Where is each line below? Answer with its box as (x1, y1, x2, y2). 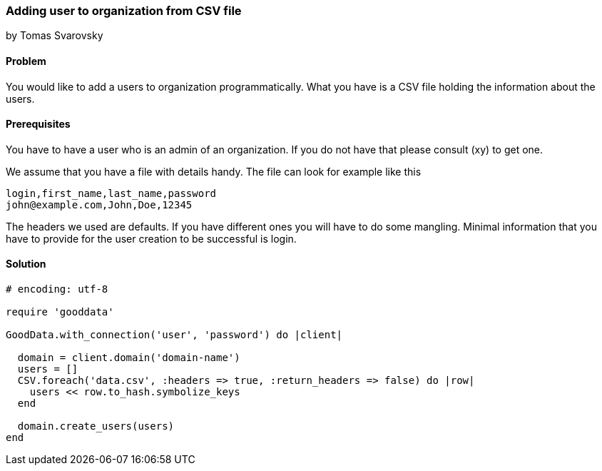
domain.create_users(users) (17, 420, 175, 432)
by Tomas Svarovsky (6, 29, 103, 42)
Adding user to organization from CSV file (6, 4, 242, 18)
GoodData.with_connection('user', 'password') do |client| (6, 329, 343, 341)
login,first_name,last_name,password (6, 187, 217, 199)
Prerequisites (6, 118, 71, 131)
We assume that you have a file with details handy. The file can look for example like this (6, 165, 422, 178)
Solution (6, 258, 46, 270)
